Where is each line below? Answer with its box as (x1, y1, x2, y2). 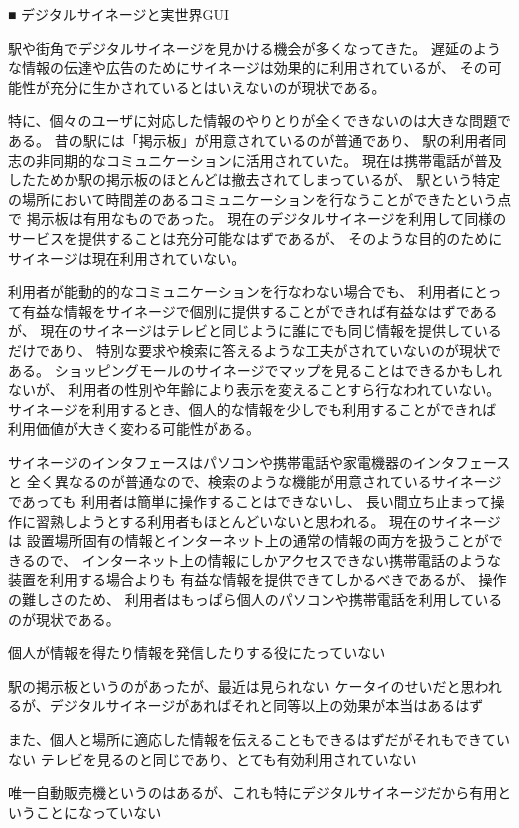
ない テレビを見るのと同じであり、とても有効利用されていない (8, 748, 417, 769)
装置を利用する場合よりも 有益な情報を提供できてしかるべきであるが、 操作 (8, 569, 507, 590)
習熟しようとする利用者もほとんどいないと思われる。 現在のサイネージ (35, 510, 501, 531)
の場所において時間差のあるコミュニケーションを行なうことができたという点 (8, 188, 512, 209)
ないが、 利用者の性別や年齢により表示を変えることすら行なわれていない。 (8, 379, 501, 400)
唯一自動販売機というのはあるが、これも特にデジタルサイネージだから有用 (8, 782, 498, 803)
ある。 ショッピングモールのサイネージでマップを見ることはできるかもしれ (8, 359, 503, 380)
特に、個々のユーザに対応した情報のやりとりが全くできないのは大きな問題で (8, 110, 511, 131)
